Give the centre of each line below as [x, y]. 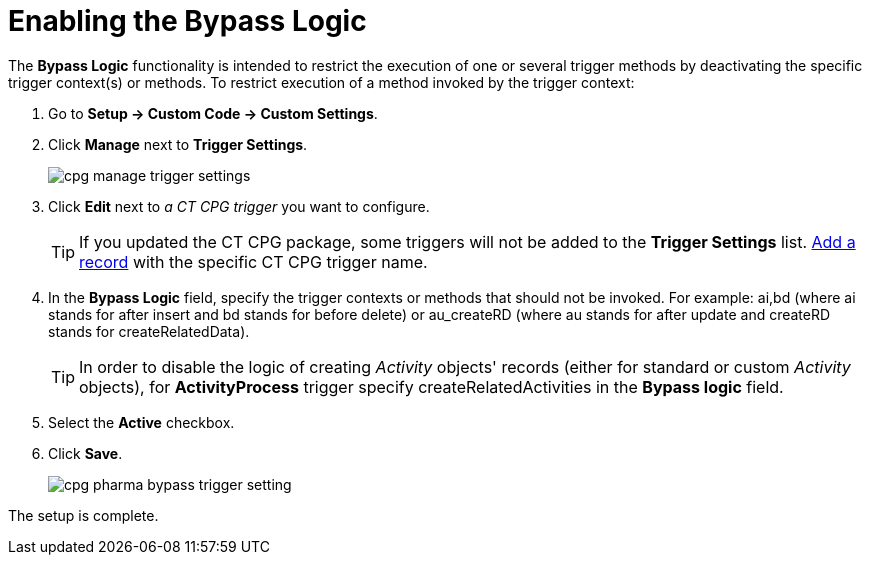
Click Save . [85, 453]
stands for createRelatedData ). [149, 331]
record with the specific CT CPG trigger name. [253, 261]
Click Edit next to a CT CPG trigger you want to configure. [239, 206]
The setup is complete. [83, 515]
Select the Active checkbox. [141, 422]
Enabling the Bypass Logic [187, 21]
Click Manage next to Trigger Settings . [178, 144]
